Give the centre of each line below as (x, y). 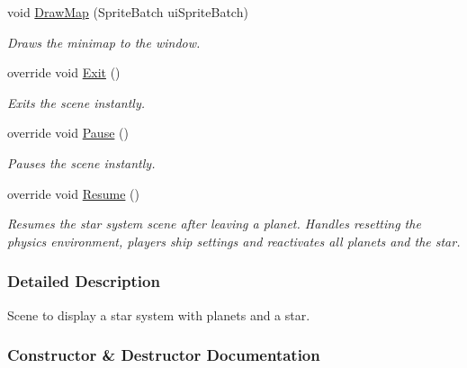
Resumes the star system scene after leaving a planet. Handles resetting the (214, 224)
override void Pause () (68, 133)
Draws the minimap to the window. (104, 42)
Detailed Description (84, 281)
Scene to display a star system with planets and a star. (159, 314)
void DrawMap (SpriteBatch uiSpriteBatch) (128, 12)
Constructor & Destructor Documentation (164, 355)
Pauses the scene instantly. (81, 162)
